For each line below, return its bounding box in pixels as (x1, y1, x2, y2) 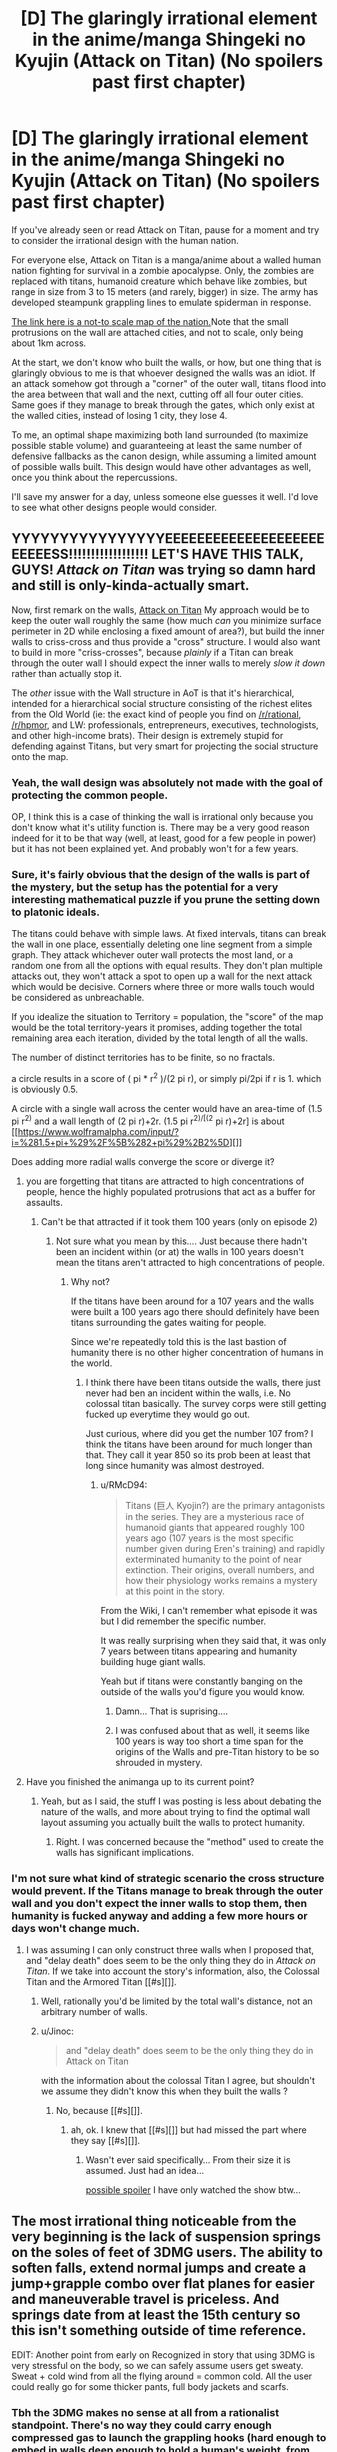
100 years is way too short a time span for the (115, 1735, 304, 1747)
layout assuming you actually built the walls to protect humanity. (40, 1816, 306, 1828)
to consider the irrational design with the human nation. (11, 234, 239, 246)
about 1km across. (11, 337, 87, 349)
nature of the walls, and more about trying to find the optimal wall (40, 1805, 311, 1817)
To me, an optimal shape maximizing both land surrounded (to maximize (11, 428, 309, 441)
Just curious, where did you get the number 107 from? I (85, 1427, 314, 1439)
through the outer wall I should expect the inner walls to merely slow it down (11, 657, 326, 669)
